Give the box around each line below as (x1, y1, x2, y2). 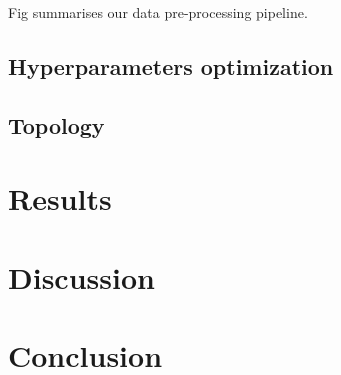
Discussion (8, 256, 155, 297)
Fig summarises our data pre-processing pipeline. (8, 2, 308, 22)
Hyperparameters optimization (8, 50, 334, 81)
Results (8, 178, 112, 219)
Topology (8, 109, 105, 140)
